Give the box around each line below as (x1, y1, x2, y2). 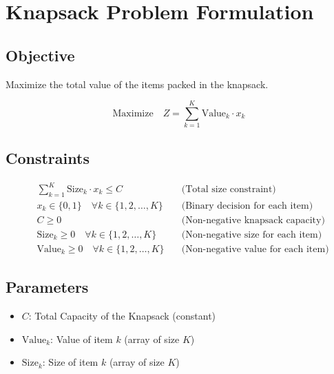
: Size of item (42, 355, 98, 369)
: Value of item (50, 331, 113, 346)
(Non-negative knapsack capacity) (181, 215, 325, 225)
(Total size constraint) (181, 185, 276, 195)
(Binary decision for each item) (181, 200, 313, 211)
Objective (6, 44, 75, 65)
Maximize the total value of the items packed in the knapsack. (6, 76, 269, 91)
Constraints (6, 147, 90, 168)
